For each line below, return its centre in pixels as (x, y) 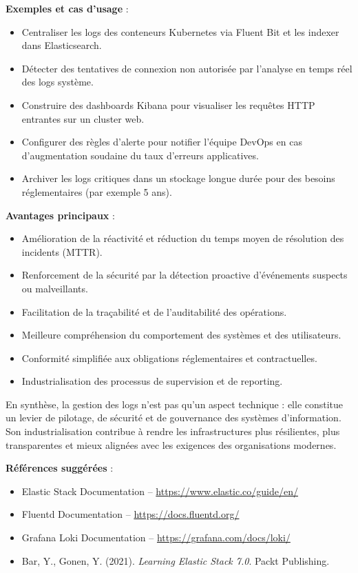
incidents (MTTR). (62, 251)
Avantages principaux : (60, 215)
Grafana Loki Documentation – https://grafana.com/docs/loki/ (156, 537)
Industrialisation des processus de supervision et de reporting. (152, 381)
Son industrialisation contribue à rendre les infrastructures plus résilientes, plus (173, 431)
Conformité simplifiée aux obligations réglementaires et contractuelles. (169, 358)
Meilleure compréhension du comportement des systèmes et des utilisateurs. (181, 335)
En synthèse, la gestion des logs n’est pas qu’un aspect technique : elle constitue (175, 404)
